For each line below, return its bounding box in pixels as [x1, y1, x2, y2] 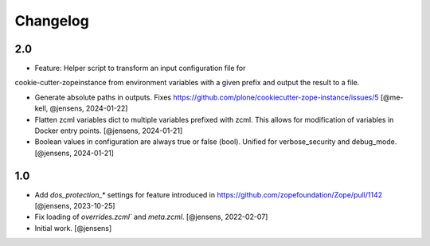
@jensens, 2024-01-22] [49, 103, 128, 113]
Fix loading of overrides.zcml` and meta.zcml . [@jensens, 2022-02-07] [34, 212, 268, 222]
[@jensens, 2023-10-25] [34, 201, 115, 211]
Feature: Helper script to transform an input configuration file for [34, 64, 246, 73]
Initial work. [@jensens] [34, 223, 112, 232]
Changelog [14, 12, 89, 29]
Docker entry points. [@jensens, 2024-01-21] [34, 126, 183, 135]
